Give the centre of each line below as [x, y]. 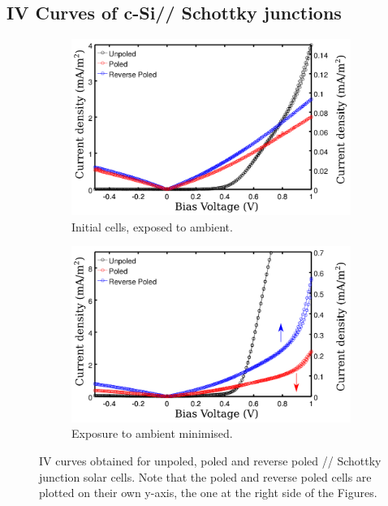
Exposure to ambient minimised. [152, 433]
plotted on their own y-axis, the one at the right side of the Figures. [208, 493]
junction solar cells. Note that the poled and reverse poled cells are [205, 476]
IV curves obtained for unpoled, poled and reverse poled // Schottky [210, 461]
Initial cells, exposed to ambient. [152, 226]
